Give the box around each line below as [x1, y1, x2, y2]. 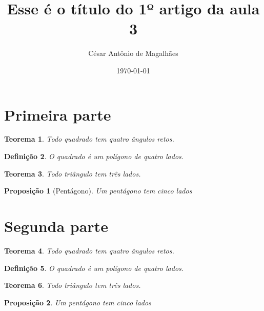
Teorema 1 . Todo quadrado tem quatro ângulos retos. [4, 133, 174, 144]
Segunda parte [4, 216, 108, 236]
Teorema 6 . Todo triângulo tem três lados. [4, 280, 141, 290]
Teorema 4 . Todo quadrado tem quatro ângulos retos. [4, 245, 174, 256]
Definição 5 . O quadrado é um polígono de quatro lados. [4, 262, 184, 273]
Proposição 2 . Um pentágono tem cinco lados [4, 297, 151, 307]
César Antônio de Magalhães [88, 48, 178, 59]
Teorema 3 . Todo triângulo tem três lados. [4, 168, 141, 179]
